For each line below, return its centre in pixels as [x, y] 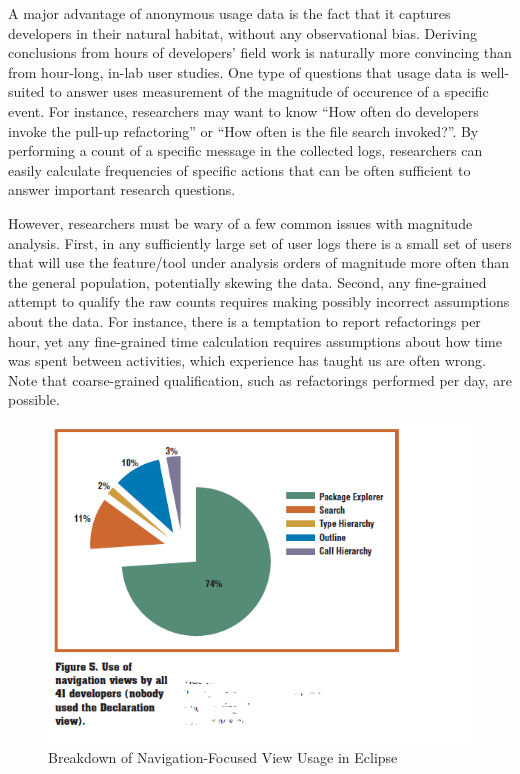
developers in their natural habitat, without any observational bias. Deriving [242, 32]
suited [26, 91]
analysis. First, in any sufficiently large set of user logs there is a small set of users [260, 242]
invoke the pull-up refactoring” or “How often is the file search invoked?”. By [243, 130]
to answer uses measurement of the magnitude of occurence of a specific [269, 91]
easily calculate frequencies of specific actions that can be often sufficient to [239, 169]
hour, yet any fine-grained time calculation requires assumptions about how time [255, 340]
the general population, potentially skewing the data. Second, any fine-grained [247, 281]
